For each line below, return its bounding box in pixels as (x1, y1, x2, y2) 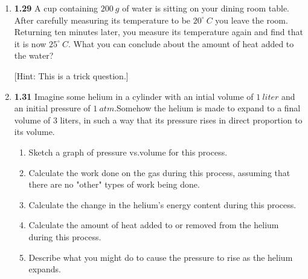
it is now (14, 37, 47, 50)
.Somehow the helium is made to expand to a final (114, 102, 301, 114)
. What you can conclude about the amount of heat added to (68, 37, 294, 50)
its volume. (14, 125, 55, 138)
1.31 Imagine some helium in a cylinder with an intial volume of (14, 90, 254, 102)
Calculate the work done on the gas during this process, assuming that (28, 166, 290, 179)
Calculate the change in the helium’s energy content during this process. (28, 198, 297, 211)
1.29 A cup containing (14, 2, 98, 14)
